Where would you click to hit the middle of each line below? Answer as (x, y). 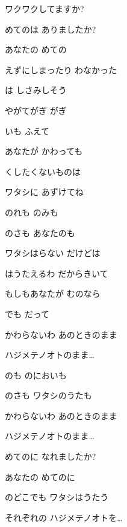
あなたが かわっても (44, 151)
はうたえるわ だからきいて (57, 273)
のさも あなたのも (40, 232)
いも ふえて (27, 131)
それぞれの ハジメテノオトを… (64, 517)
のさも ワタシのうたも (48, 395)
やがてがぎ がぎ (36, 110)
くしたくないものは (43, 171)
